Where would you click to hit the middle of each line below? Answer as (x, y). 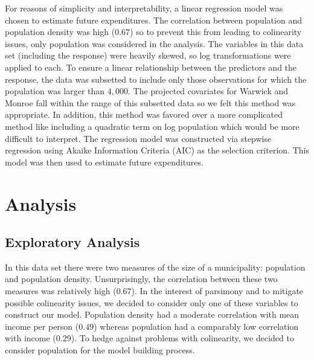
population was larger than (55, 91)
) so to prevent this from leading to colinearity (216, 32)
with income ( (30, 338)
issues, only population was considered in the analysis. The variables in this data (154, 43)
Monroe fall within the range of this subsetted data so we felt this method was (150, 102)
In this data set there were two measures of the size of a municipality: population (155, 267)
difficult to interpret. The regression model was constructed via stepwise (138, 138)
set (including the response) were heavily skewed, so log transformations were (148, 55)
